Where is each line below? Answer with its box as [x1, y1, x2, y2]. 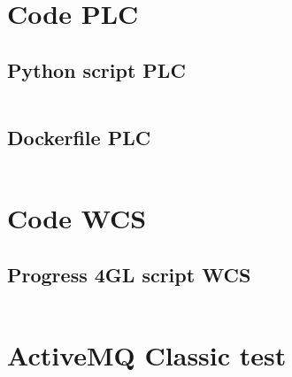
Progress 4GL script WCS [7, 260, 251, 288]
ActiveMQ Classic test [7, 336, 287, 373]
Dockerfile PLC [7, 123, 151, 150]
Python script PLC [7, 56, 186, 83]
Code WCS [7, 199, 147, 235]
